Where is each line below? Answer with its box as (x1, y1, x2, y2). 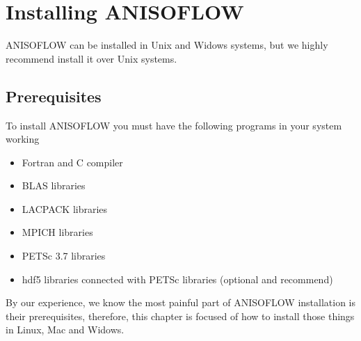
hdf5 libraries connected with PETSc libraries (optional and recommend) (22, 271, 333, 286)
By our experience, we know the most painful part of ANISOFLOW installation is (6, 295, 356, 310)
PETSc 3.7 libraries (22, 248, 106, 263)
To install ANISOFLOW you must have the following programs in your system (6, 118, 342, 132)
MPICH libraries (22, 225, 93, 239)
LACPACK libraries (22, 201, 108, 216)
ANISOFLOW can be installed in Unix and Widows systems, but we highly (6, 38, 328, 52)
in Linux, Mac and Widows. (6, 322, 125, 337)
